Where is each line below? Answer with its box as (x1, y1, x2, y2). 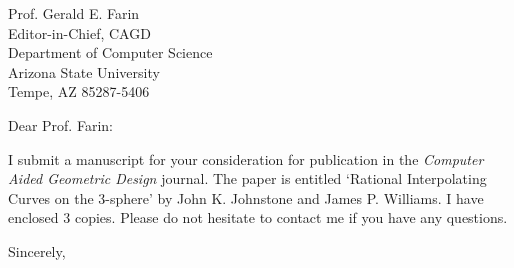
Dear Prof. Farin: (8, 114, 113, 135)
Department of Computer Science (8, 42, 213, 63)
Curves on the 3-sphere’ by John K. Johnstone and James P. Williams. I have (8, 187, 484, 208)
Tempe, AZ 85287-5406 (8, 81, 150, 102)
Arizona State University (8, 61, 160, 82)
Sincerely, (8, 240, 66, 261)
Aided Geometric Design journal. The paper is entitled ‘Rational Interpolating (8, 168, 487, 189)
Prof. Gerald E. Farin (8, 3, 140, 23)
